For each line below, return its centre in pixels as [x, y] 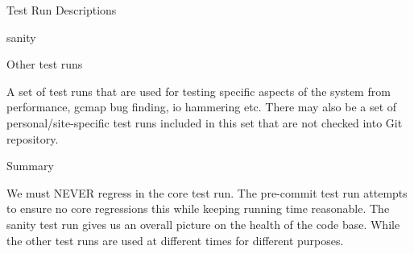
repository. [33, 138]
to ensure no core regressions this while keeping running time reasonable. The [198, 208]
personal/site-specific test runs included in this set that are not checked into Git [205, 122]
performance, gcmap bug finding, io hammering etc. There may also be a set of [202, 107]
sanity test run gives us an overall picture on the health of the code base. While [203, 224]
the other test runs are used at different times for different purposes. [175, 240]
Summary [30, 166]
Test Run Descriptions [62, 10]
